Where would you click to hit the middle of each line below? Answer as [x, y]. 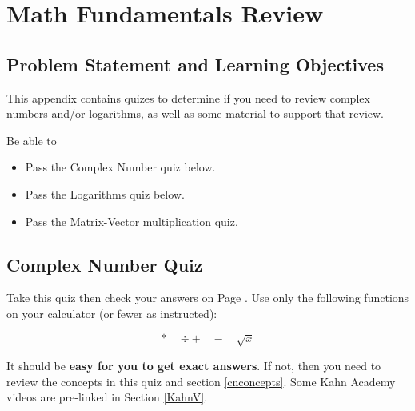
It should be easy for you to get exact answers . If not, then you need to [194, 365]
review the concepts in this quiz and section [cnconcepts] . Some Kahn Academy [201, 381]
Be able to [32, 140]
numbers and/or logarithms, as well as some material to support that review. [196, 113]
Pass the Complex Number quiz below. [120, 167]
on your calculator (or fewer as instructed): [112, 313]
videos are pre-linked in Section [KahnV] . [107, 397]
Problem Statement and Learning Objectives [195, 64]
